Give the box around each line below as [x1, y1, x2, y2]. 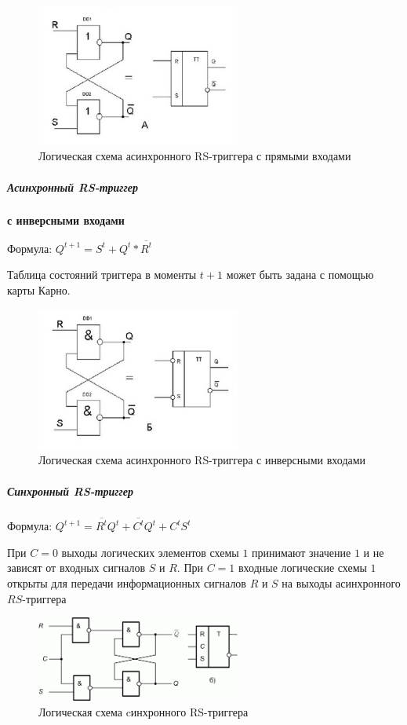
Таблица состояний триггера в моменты [7, 266, 197, 283]
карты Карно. [7, 281, 71, 298]
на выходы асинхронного [282, 574, 401, 591]
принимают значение [252, 544, 351, 560]
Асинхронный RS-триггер [7, 178, 138, 195]
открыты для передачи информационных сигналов [7, 574, 246, 591]
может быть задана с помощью [226, 266, 374, 283]
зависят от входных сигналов [7, 559, 146, 576]
